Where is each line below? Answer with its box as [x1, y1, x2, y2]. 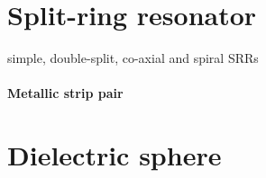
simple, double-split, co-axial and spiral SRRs [7, 49, 259, 67]
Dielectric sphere [7, 137, 222, 174]
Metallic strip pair [7, 84, 124, 102]
